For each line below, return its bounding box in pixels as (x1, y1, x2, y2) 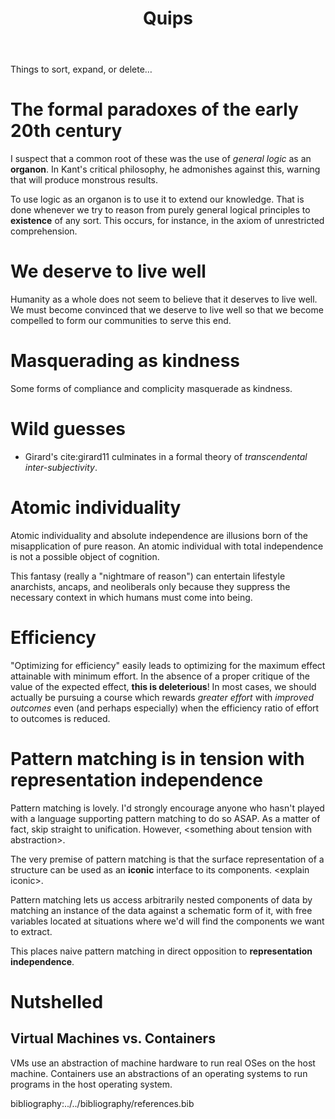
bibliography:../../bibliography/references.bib (10, 1097, 195, 1109)
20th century (10, 120, 123, 142)
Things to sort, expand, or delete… (10, 63, 153, 76)
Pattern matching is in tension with (10, 748, 305, 770)
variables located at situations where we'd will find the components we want (10, 915, 325, 927)
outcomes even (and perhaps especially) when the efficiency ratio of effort (10, 702, 320, 714)
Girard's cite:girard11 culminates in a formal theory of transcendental (24, 450, 308, 462)
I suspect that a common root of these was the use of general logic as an (10, 153, 312, 165)
